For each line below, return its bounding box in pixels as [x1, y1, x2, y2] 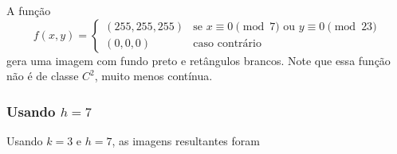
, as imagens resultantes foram [112, 133, 260, 148]
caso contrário [193, 38, 261, 50]
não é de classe [6, 67, 79, 84]
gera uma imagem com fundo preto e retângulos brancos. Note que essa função [6, 52, 391, 68]
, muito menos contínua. [94, 67, 213, 84]
